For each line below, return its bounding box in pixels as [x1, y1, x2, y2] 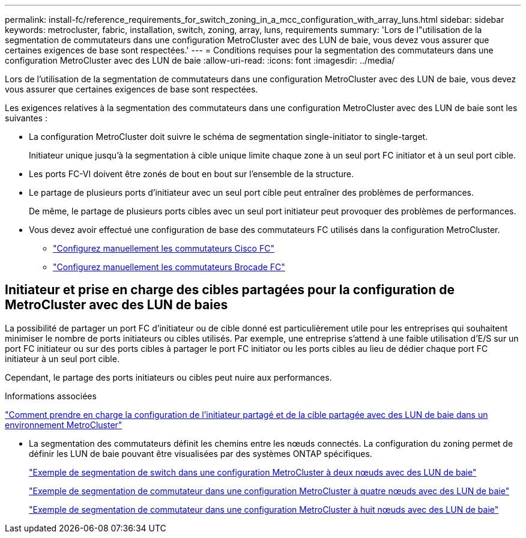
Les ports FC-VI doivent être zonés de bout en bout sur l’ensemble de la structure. [29, 169, 354, 179]
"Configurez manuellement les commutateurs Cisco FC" [53, 243, 274, 253]
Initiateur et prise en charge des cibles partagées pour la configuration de [5, 282, 455, 298]
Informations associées [5, 390, 97, 401]
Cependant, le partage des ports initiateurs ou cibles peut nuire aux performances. [5, 372, 332, 382]
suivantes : [5, 113, 47, 123]
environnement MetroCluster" [5, 419, 122, 430]
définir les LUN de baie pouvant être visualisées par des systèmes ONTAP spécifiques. [29, 448, 372, 459]
